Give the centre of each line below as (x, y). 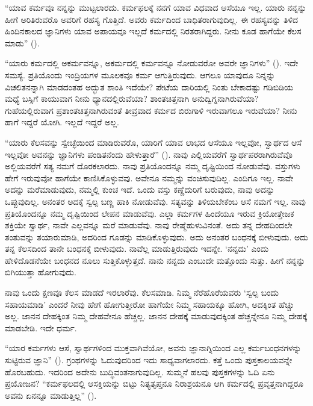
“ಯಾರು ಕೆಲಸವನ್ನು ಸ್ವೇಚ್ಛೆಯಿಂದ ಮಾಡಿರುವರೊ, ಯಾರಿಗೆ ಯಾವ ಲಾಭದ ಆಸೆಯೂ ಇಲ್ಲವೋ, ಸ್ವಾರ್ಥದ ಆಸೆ (153, 142)
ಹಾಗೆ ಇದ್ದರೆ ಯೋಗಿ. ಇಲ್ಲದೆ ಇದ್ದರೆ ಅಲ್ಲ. (62, 122)
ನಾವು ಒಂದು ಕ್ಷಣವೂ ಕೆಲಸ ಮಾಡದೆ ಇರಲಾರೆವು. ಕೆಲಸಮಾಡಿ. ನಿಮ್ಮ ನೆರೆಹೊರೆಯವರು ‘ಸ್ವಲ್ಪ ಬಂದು (142, 292)
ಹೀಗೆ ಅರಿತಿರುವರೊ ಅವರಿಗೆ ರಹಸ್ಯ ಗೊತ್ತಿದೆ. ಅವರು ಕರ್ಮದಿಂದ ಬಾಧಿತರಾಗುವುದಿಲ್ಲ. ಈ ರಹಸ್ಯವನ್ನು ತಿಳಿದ (152, 19)
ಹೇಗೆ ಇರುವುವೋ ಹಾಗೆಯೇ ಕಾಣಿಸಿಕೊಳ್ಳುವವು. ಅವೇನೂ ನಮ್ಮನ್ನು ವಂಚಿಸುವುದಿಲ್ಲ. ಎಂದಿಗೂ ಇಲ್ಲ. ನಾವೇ (149, 177)
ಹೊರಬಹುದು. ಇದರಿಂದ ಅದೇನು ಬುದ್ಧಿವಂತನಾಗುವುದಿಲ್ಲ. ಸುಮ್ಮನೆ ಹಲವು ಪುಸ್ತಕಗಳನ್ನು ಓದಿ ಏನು (140, 371)
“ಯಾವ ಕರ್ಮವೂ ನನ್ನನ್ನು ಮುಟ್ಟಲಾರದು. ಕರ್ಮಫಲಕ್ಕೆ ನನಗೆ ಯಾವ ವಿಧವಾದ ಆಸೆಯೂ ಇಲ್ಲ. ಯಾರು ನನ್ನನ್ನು (156, 7)
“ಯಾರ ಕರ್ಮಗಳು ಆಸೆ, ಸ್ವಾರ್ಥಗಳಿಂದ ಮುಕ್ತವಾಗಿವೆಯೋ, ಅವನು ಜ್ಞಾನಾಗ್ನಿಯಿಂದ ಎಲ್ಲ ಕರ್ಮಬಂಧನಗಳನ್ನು (153, 348)
